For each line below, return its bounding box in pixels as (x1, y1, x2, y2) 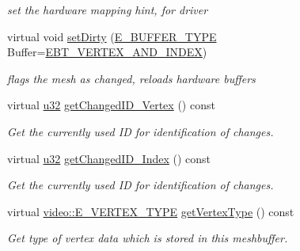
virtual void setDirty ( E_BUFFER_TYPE (7, 28, 217, 44)
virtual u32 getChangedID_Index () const (7, 150, 211, 166)
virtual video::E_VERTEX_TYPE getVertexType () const (7, 203, 294, 219)
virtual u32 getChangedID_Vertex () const (7, 97, 215, 113)
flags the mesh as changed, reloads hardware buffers (7, 70, 256, 86)
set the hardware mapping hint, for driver (7, 2, 208, 17)
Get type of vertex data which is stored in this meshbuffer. (7, 230, 288, 246)
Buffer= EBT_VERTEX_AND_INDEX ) (7, 44, 207, 60)
